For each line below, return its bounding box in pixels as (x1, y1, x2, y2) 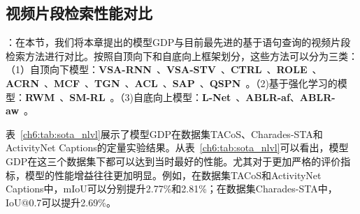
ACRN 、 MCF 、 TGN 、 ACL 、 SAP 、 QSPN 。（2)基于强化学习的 (6, 75, 338, 90)
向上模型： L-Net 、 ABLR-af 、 (153, 89, 300, 104)
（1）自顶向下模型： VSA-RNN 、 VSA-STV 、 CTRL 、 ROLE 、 (6, 62, 322, 77)
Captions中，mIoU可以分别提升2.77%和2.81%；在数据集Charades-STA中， (6, 181, 338, 196)
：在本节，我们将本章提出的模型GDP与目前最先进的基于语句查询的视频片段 (6, 35, 351, 49)
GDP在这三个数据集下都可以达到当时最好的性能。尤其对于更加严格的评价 (6, 153, 341, 168)
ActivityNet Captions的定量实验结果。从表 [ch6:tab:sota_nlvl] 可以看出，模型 (6, 140, 349, 155)
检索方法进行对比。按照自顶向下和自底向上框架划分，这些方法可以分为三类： (6, 48, 358, 63)
